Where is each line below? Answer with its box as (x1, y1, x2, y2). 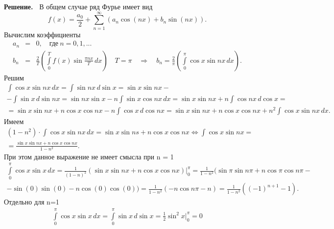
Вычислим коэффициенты (4, 29, 81, 39)
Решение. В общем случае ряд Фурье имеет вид (4, 1, 153, 11)
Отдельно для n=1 (4, 197, 59, 207)
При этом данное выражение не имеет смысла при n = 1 (4, 151, 174, 161)
